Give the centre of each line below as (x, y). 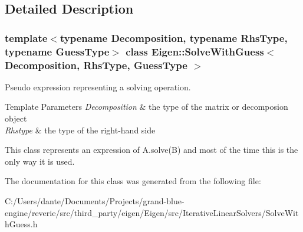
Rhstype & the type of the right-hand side (80, 130)
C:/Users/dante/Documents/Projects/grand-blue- (95, 201)
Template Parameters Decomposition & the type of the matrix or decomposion (146, 107)
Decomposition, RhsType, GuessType (96, 65)
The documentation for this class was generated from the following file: (133, 181)
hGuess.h (21, 224)
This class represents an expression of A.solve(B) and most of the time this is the (151, 150)
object (16, 118)
